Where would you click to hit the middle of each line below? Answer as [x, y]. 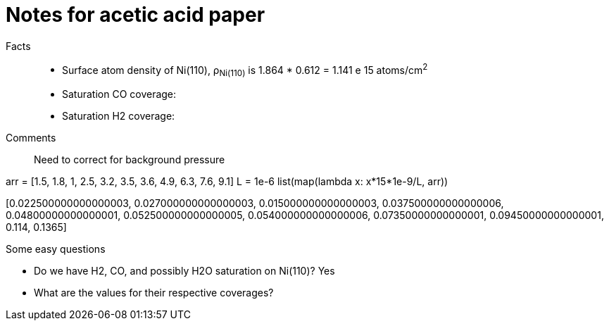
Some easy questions [56, 249]
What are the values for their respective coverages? [154, 293]
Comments [31, 138]
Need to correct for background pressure [130, 160]
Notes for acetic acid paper [136, 15]
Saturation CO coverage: [119, 94]
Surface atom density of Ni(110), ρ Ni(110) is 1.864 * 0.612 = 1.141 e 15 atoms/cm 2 [245, 70]
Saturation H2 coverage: [119, 116]
